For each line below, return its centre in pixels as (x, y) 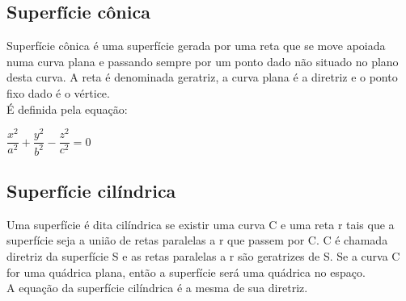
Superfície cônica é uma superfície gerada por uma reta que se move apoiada (196, 46)
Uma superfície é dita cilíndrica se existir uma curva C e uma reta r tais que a (201, 224)
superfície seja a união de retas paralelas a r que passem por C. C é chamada (197, 240)
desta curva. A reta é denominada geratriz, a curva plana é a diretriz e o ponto (202, 77)
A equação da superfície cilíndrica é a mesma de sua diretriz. (157, 288)
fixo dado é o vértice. (58, 92)
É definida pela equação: (67, 109)
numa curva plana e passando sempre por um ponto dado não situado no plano (203, 61)
